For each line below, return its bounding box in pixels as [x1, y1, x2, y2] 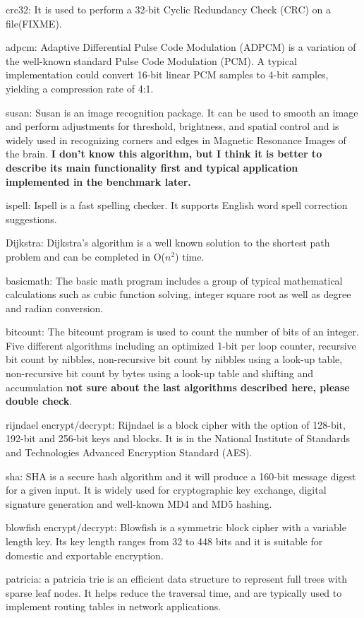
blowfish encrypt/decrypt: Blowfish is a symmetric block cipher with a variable [6, 520, 346, 535]
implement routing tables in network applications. [6, 599, 222, 614]
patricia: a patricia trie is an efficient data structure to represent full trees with [6, 571, 347, 586]
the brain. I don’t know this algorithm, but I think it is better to [6, 146, 322, 161]
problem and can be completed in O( [6, 249, 165, 263]
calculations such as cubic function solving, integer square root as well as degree [6, 287, 351, 302]
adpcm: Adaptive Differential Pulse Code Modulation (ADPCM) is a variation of [6, 40, 356, 54]
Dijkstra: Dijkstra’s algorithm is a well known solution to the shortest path [6, 235, 330, 250]
